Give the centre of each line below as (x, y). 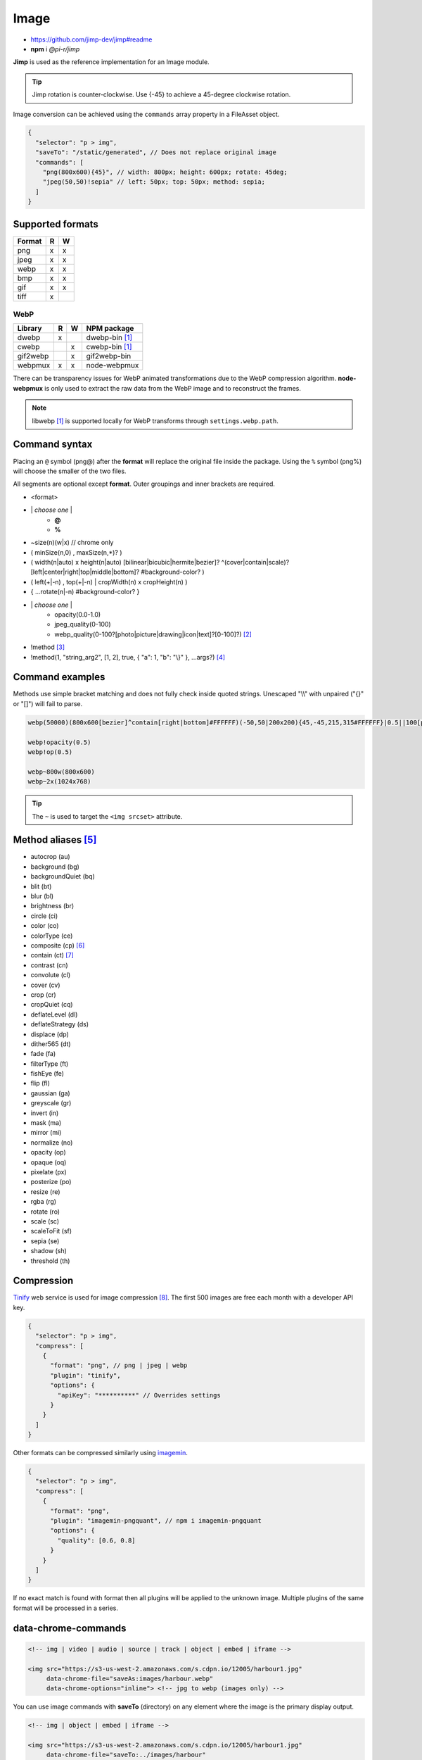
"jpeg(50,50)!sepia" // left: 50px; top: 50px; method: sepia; (154, 182)
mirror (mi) (46, 1133)
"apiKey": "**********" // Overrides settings (139, 1395)
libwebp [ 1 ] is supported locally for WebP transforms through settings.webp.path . (155, 421)
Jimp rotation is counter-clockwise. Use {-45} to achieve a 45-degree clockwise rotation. (161, 94)
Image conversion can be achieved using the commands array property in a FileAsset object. (146, 114)
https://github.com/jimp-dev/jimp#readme (91, 39)
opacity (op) (48, 1152)
